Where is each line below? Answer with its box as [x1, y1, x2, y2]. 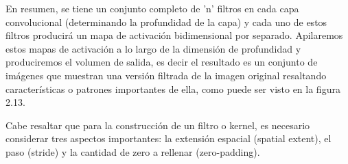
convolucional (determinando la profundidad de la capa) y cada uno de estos [5, 14, 327, 29]
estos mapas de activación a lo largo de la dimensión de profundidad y [5, 41, 301, 55]
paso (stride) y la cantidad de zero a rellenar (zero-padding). [5, 144, 260, 159]
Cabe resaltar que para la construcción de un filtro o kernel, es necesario [5, 118, 310, 132]
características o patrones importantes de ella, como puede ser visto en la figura [5, 81, 340, 96]
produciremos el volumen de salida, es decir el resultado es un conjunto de [5, 55, 318, 69]
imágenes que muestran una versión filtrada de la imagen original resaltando [5, 68, 327, 82]
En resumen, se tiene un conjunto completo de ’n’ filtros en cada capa [5, 1, 299, 15]
